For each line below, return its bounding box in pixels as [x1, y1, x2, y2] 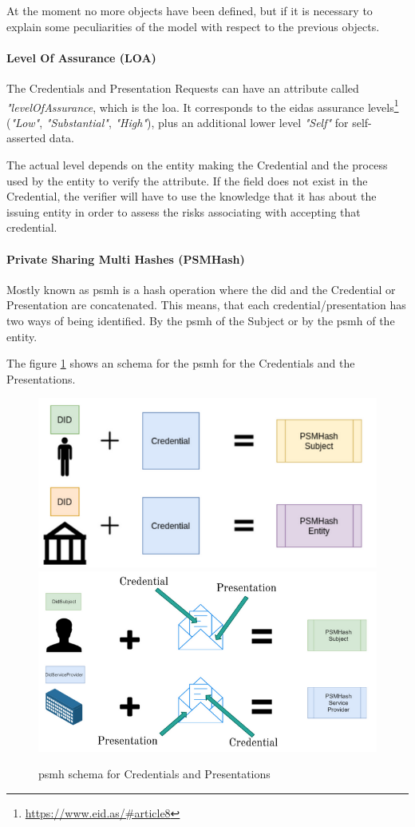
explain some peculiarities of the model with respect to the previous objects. [6, 18, 380, 34]
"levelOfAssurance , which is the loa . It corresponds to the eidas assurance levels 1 [6, 96, 399, 115]
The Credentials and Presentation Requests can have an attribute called [6, 79, 359, 96]
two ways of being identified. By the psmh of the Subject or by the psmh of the [6, 312, 395, 328]
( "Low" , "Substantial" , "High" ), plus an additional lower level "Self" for [6, 113, 349, 130]
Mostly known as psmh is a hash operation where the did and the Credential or [6, 280, 396, 297]
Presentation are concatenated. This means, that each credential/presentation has [6, 296, 406, 313]
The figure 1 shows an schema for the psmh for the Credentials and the [6, 355, 355, 372]
